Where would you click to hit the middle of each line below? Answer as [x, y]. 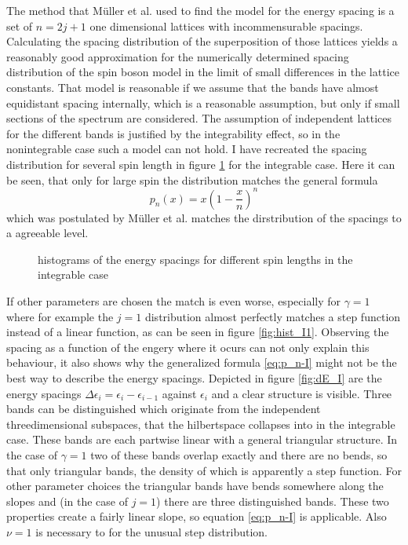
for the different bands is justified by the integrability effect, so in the [173, 133]
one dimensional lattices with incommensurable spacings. [226, 26]
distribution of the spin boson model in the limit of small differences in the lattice [203, 72]
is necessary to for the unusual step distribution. [152, 531]
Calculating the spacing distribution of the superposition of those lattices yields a [202, 41]
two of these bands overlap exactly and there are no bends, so [239, 454]
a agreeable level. [47, 233]
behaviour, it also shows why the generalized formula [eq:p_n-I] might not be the [202, 362]
